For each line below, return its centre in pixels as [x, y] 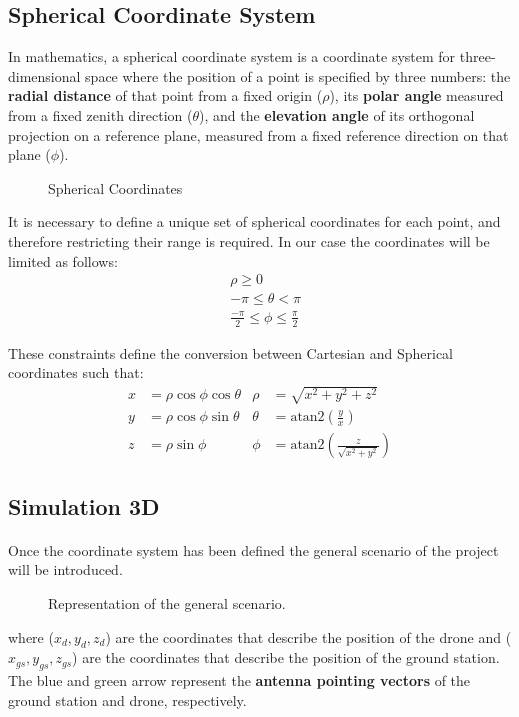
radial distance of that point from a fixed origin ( [165, 95]
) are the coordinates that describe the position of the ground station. [286, 657]
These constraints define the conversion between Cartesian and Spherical [231, 352]
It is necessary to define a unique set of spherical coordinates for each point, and [254, 221]
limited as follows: [63, 260]
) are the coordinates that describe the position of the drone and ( [308, 636]
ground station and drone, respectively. [127, 699]
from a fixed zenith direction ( [100, 114]
